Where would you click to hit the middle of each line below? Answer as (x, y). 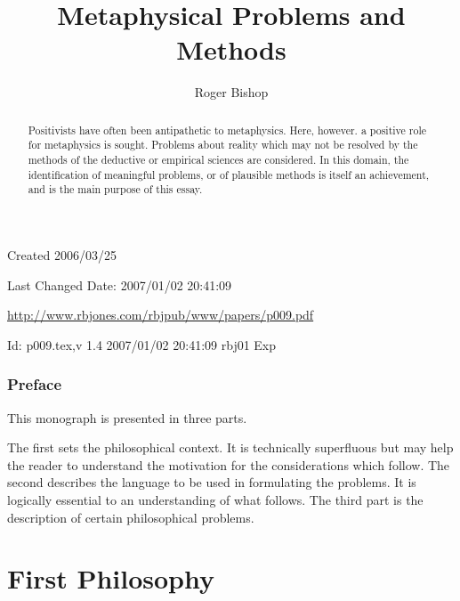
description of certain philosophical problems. (131, 517)
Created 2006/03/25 (62, 254)
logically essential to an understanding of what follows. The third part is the (215, 499)
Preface (35, 384)
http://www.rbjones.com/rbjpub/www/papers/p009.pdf (161, 315)
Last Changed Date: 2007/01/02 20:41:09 (120, 284)
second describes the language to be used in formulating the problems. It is (212, 482)
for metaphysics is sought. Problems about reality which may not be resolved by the (223, 145)
